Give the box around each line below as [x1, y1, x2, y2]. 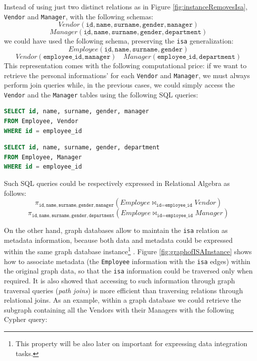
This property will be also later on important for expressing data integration [15, 338, 248, 348]
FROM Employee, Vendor [4, 118, 79, 125]
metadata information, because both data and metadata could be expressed [4, 234, 233, 245]
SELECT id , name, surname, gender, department [4, 144, 160, 151]
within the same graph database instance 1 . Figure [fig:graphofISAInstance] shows [4, 245, 252, 257]
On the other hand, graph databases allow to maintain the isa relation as [4, 225, 228, 235]
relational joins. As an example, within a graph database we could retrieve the [4, 295, 241, 305]
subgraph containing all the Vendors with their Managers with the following [4, 304, 234, 315]
